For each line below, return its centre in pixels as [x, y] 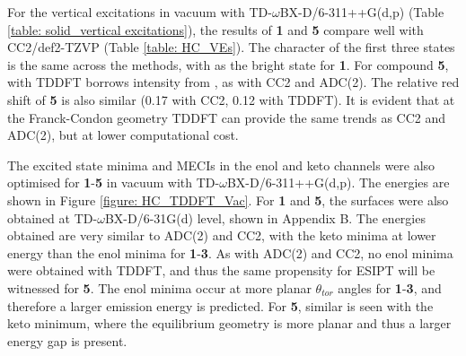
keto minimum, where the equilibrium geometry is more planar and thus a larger [229, 323]
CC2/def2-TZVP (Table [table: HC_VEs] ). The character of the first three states [231, 47]
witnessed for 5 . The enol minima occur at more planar [159, 287]
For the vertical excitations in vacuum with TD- [140, 12]
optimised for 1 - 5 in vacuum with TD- [114, 182]
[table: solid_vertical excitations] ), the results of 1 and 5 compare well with [215, 29]
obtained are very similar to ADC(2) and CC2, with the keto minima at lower [222, 235]
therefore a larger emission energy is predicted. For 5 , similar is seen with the [220, 305]
